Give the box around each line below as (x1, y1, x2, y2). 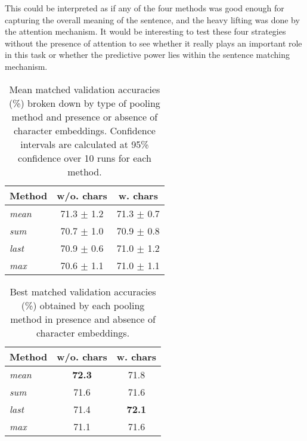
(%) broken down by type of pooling (8, 95, 160, 110)
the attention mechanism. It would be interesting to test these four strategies (5, 25, 286, 38)
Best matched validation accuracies (10, 284, 156, 298)
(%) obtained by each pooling (21, 298, 145, 312)
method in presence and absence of (10, 312, 156, 326)
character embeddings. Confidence (13, 123, 156, 137)
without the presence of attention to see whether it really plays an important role (5, 36, 302, 49)
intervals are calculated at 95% (20, 137, 149, 151)
